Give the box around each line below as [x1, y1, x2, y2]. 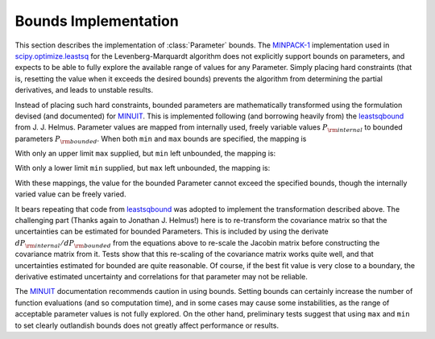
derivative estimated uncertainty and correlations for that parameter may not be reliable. [14, 271, 308, 281]
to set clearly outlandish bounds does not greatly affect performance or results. [14, 320, 280, 330]
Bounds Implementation [14, 12, 179, 30]
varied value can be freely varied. [14, 189, 126, 199]
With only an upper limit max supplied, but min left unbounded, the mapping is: [14, 149, 276, 159]
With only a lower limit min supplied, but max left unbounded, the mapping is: [14, 163, 271, 173]
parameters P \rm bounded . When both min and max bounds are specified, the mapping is [14, 134, 307, 145]
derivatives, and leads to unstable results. [14, 85, 153, 95]
